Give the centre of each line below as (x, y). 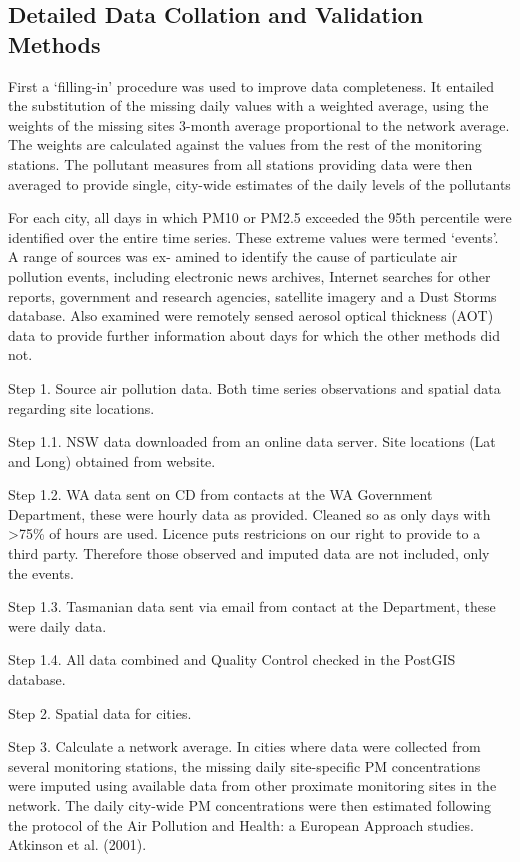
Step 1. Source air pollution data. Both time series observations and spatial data (254, 387)
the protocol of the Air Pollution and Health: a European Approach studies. (241, 824)
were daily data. (57, 625)
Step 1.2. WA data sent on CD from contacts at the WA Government (220, 494)
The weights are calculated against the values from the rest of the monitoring (245, 144)
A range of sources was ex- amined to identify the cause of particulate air (233, 256)
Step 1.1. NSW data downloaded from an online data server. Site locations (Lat (252, 441)
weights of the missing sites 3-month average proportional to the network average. (259, 124)
